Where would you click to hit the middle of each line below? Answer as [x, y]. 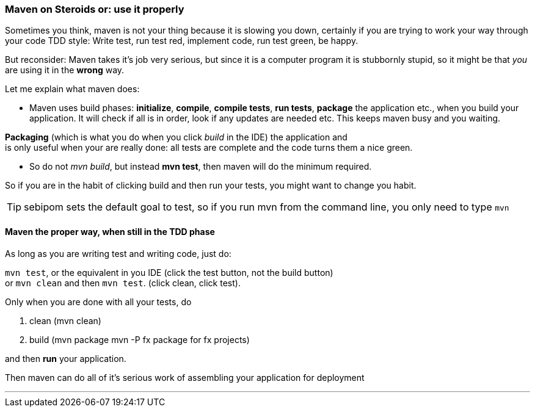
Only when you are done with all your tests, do [98, 302]
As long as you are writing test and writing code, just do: [118, 253]
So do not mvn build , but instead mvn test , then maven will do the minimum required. [201, 167]
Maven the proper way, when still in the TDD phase [110, 231]
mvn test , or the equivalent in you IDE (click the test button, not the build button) [169, 272]
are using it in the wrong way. [65, 70]
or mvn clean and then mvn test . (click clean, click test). [123, 283]
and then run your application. [66, 358]
